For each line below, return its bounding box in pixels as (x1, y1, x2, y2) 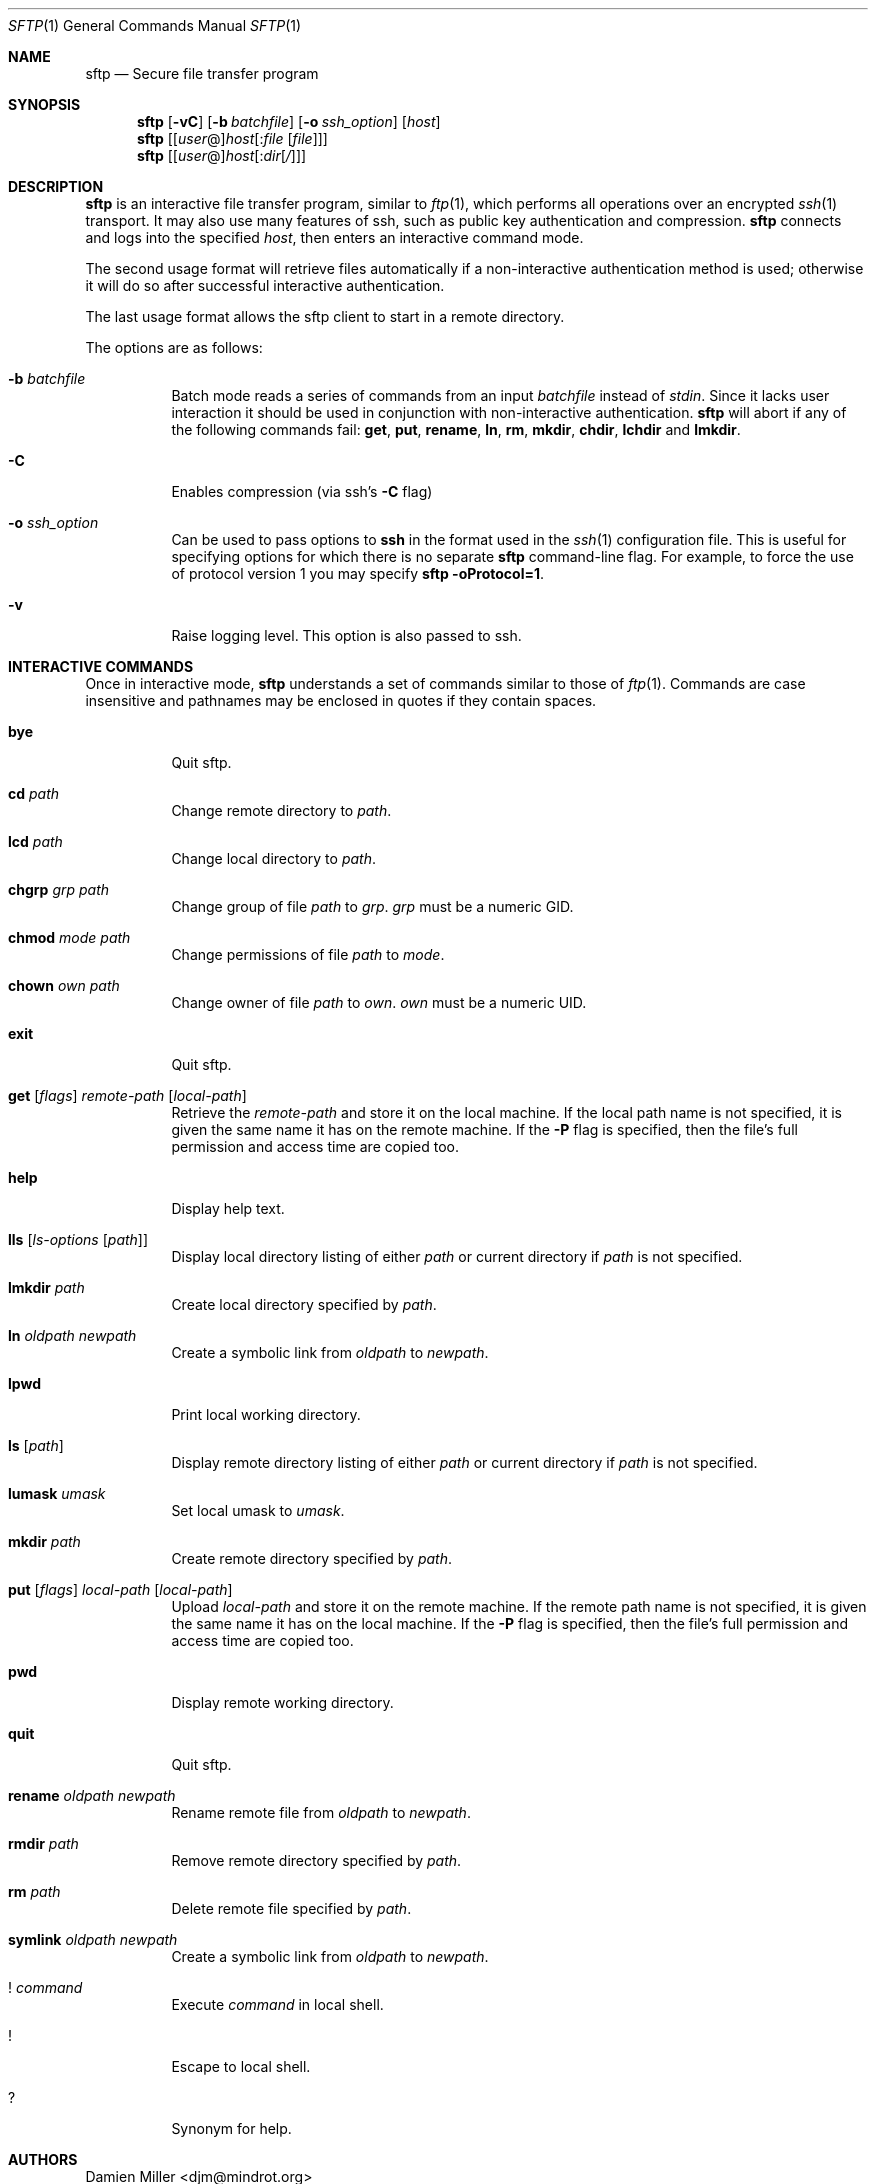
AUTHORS (8, 2151, 78, 2168)
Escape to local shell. (171, 2058, 311, 2075)
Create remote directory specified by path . (171, 1550, 453, 1567)
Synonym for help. (171, 2120, 292, 2137)
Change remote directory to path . (171, 802, 392, 819)
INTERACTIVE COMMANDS (8, 658, 194, 675)
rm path (8, 1883, 61, 1900)
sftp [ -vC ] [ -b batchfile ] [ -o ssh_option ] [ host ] (137, 113, 441, 130)
